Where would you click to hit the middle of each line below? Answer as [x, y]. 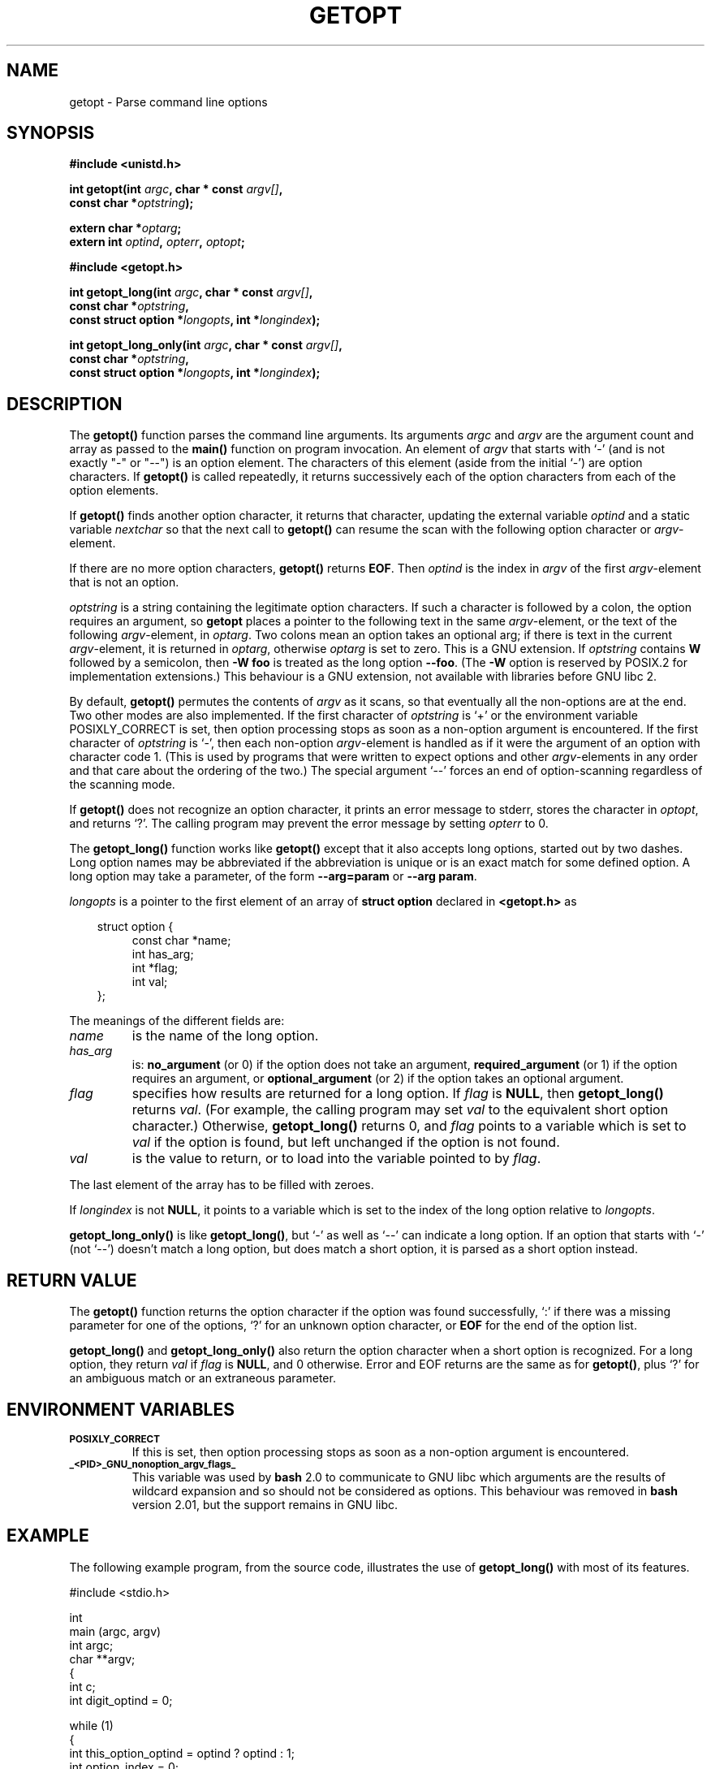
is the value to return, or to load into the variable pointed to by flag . [336, 1159]
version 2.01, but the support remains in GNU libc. [265, 1504]
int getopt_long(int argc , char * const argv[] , [191, 292]
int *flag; [155, 968]
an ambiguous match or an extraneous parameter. [203, 1378]
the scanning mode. [122, 785]
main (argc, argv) [115, 1631]
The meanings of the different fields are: [177, 1021]
